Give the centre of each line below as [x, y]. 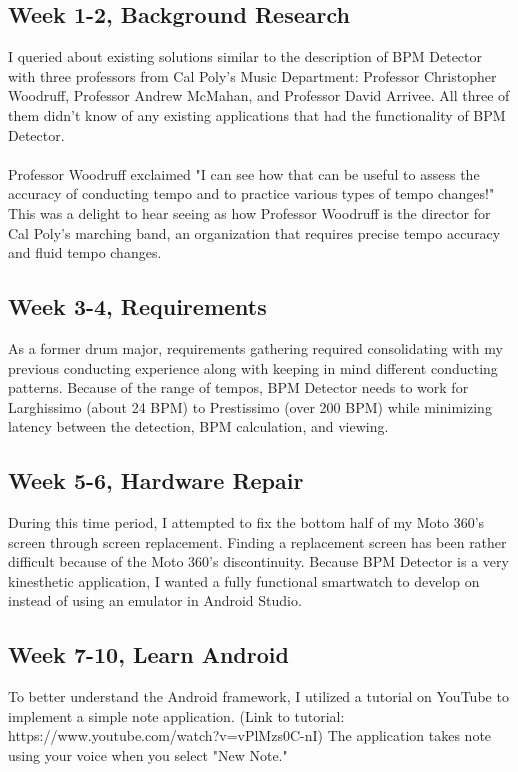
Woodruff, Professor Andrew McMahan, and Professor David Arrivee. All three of [259, 95]
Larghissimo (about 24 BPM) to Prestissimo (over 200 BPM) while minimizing [250, 406]
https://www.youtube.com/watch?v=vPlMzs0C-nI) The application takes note [250, 735]
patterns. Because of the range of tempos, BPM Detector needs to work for [238, 387]
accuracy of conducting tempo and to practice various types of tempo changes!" [251, 193]
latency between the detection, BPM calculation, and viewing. [198, 426]
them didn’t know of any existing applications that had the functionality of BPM [257, 114]
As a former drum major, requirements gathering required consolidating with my [255, 347]
